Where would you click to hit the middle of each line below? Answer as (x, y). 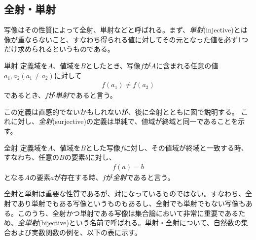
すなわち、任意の (32, 157)
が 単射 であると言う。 (82, 95)
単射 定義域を (26, 65)
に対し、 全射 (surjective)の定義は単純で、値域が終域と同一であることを (124, 121)
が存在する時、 (78, 177)
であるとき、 (24, 95)
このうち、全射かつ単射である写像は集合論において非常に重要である (128, 213)
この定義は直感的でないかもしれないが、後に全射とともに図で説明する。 (121, 111)
